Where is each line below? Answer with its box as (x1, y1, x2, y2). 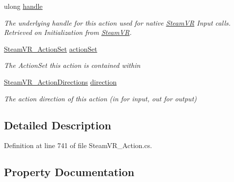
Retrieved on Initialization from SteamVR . (4, 27, 132, 37)
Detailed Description (4, 117, 112, 132)
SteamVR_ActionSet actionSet (4, 43, 97, 54)
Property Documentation (4, 164, 135, 180)
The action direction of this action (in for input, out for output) (4, 93, 197, 103)
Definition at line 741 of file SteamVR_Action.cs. (4, 140, 152, 151)
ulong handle (4, 1, 43, 11)
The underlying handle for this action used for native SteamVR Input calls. (4, 17, 231, 28)
